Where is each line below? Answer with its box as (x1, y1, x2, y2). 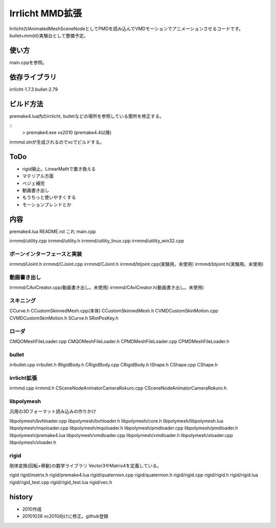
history (9, 492, 33, 501)
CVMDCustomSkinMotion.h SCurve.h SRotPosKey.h (9, 315, 119, 321)
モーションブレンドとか (22, 201, 72, 208)
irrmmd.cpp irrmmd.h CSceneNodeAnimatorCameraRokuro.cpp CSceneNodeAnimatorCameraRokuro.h (9, 385, 227, 391)
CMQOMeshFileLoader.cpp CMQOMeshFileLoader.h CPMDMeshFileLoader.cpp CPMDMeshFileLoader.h (9, 338, 229, 345)
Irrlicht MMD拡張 (9, 8, 82, 19)
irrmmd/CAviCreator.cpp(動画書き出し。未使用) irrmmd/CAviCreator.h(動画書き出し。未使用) (9, 284, 204, 291)
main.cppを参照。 (9, 59, 47, 65)
